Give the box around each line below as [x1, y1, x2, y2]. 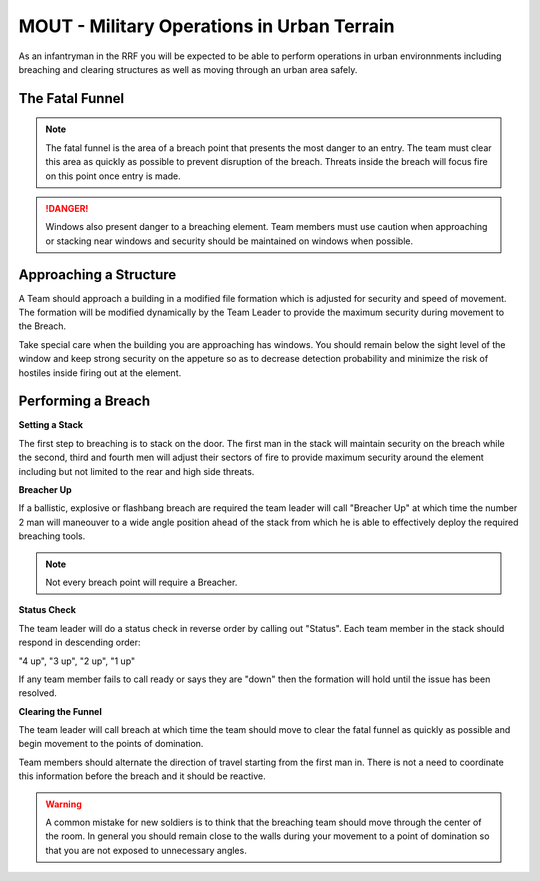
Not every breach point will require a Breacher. [45, 576, 238, 588]
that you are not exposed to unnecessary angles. [45, 844, 247, 856]
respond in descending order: [18, 636, 141, 649]
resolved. [18, 687, 57, 699]
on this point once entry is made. [45, 170, 182, 182]
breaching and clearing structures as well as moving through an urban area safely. [18, 63, 358, 75]
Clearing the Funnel [18, 705, 102, 717]
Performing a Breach [18, 393, 150, 410]
